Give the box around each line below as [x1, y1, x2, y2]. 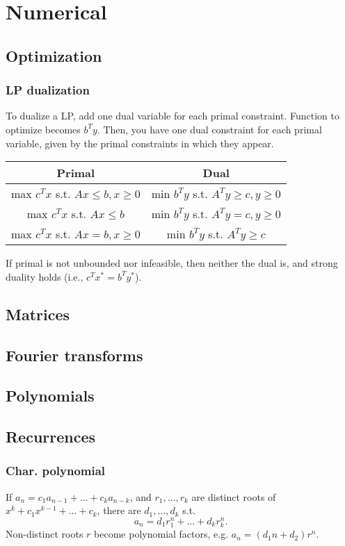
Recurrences [6, 426, 96, 447]
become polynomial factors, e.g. [94, 527, 229, 541]
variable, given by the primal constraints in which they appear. [6, 135, 274, 150]
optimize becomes [6, 122, 81, 136]
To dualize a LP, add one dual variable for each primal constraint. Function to [6, 108, 339, 123]
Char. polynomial [6, 462, 106, 479]
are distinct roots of [191, 489, 276, 504]
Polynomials [6, 385, 95, 406]
